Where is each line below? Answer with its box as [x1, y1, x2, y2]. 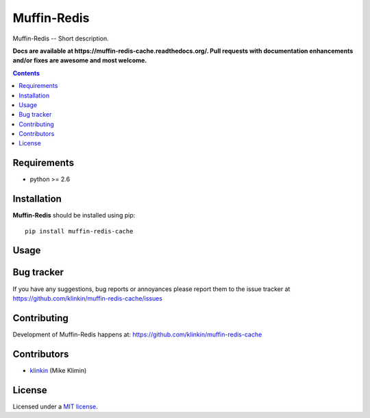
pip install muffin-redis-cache [25, 227, 134, 235]
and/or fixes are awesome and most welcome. [12, 56, 147, 65]
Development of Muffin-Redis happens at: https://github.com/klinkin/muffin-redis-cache [12, 330, 262, 338]
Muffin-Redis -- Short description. [12, 34, 109, 43]
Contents [12, 69, 40, 77]
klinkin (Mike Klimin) [29, 366, 87, 374]
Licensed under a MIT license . [12, 402, 99, 410]
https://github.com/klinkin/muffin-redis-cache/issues [12, 294, 163, 302]
